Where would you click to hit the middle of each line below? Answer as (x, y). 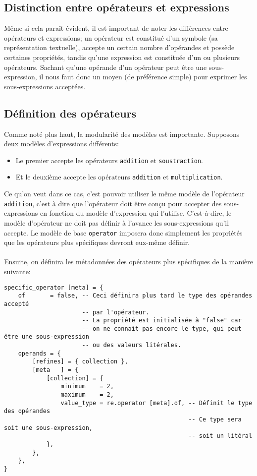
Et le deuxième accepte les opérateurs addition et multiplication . (119, 177)
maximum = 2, (87, 395)
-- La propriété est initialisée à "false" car (162, 321)
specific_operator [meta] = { (54, 287)
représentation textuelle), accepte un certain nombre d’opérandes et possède (119, 47)
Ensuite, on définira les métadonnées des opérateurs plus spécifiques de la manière (129, 262)
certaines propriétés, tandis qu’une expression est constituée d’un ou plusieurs (122, 57)
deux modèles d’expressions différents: (61, 144)
